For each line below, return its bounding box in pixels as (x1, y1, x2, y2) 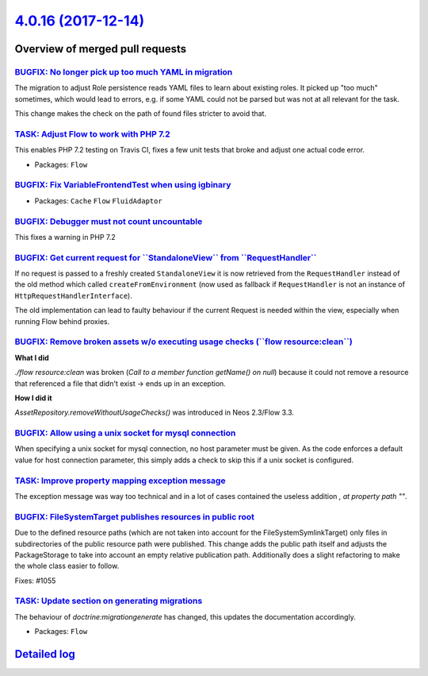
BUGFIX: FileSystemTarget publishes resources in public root (14, 511, 255, 522)
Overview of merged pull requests (14, 42, 187, 56)
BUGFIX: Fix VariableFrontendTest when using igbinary (14, 180, 231, 191)
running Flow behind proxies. (14, 316, 110, 326)
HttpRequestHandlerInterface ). (14, 291, 132, 300)
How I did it (14, 393, 52, 403)
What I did (14, 353, 49, 362)
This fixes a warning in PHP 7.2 (14, 232, 117, 241)
